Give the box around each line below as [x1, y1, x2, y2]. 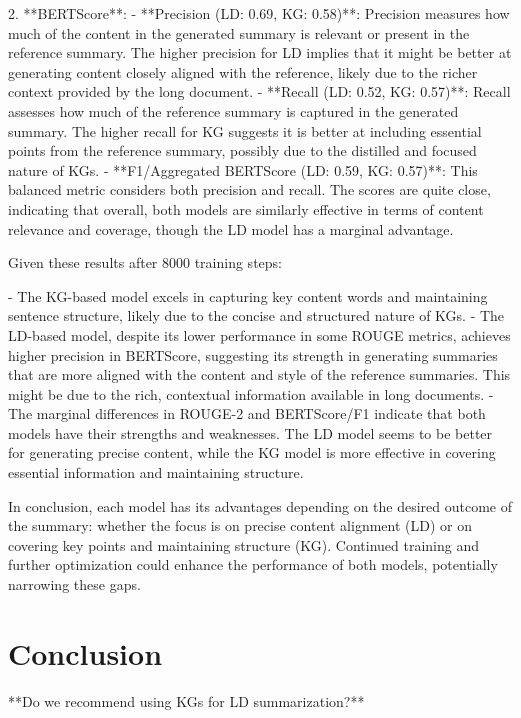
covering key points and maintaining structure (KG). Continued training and [8, 534, 480, 555]
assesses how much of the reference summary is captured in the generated [8, 100, 459, 121]
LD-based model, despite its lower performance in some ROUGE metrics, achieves [8, 324, 511, 345]
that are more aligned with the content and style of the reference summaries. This [8, 364, 511, 385]
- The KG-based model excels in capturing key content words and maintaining [8, 285, 488, 306]
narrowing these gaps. [8, 574, 141, 595]
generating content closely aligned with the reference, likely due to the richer [8, 61, 478, 82]
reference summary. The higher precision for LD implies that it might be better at [8, 42, 512, 63]
